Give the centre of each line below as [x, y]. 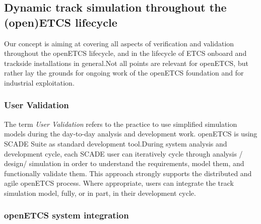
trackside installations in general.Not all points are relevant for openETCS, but [126, 63]
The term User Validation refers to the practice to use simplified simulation [121, 124]
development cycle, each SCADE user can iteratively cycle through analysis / [123, 153]
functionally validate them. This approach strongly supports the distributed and [128, 173]
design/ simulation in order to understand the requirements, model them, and [124, 163]
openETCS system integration [67, 215]
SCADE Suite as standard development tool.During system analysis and [116, 143]
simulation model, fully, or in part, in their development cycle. [100, 193]
